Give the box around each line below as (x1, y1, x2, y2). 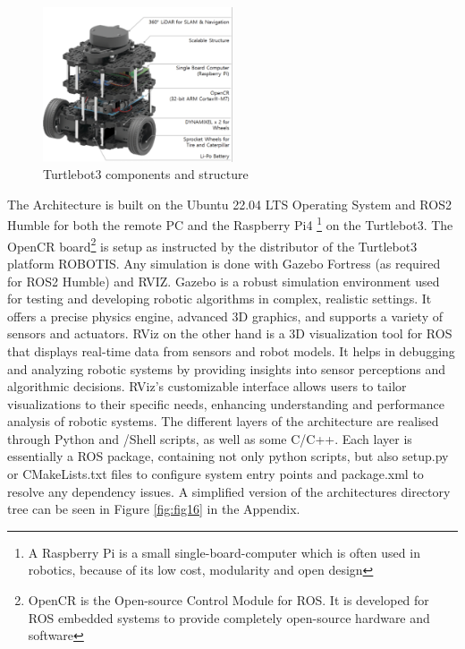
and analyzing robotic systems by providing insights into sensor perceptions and (7, 359, 446, 378)
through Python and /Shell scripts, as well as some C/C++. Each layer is (7, 429, 412, 448)
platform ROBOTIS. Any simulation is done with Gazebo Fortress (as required (7, 253, 441, 272)
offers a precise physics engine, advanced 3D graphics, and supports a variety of (7, 306, 444, 325)
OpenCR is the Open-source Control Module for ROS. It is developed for (28, 591, 429, 610)
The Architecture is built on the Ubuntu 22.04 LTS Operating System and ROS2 (7, 194, 452, 213)
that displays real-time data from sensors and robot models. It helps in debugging (7, 341, 455, 360)
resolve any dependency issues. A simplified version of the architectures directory (7, 482, 451, 500)
